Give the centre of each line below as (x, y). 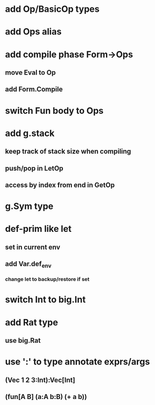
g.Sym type (29, 206)
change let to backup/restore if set (47, 279)
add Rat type (31, 322)
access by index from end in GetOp (60, 185)
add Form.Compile (34, 89)
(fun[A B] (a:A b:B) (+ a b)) (46, 397)
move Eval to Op (31, 72)
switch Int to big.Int (46, 300)
